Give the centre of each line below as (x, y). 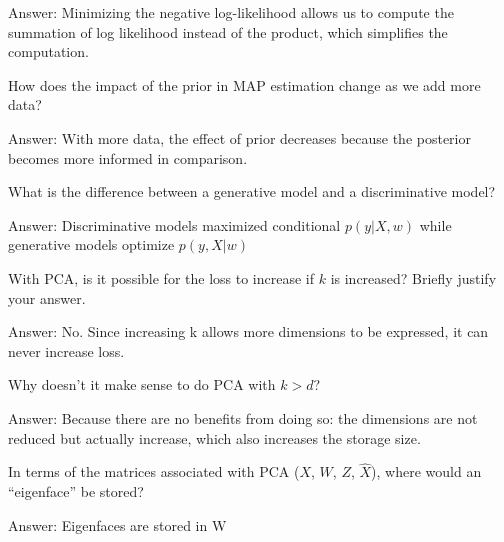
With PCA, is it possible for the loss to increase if (161, 277)
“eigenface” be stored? (76, 490)
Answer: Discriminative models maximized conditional (174, 224)
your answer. (47, 297)
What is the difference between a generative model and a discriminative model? (252, 191)
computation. (48, 51)
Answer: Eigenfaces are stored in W (117, 524)
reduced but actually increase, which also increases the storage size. (214, 437)
